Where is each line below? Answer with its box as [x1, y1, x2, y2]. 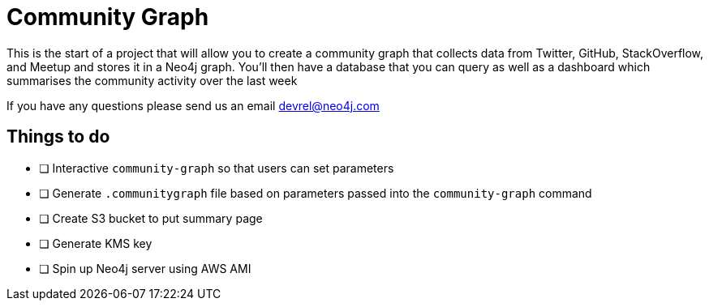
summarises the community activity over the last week [6, 73, 298, 87]
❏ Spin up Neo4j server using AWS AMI [39, 261, 251, 275]
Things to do [6, 126, 110, 147]
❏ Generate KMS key [39, 236, 153, 250]
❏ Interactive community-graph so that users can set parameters [39, 160, 394, 175]
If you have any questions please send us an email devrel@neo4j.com [6, 98, 380, 113]
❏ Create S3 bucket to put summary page [39, 211, 263, 225]
